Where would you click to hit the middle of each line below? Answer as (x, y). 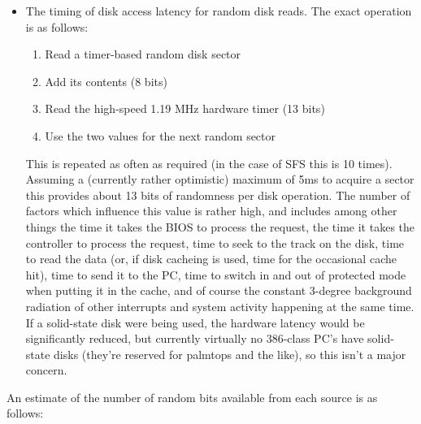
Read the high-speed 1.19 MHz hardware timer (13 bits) (185, 108)
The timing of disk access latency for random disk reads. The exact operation (219, 11)
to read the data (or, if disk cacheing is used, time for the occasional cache (211, 259)
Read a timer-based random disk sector (143, 54)
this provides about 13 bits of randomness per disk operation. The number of (218, 195)
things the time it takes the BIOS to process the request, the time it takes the (220, 226)
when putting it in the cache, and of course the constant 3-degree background (219, 290)
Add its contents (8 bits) (106, 81)
